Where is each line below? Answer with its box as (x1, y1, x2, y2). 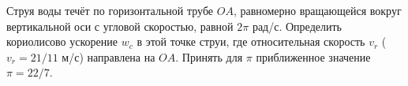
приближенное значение (256, 48, 371, 65)
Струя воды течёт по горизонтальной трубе (6, 2, 214, 18)
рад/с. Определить (252, 17, 342, 34)
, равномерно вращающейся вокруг (233, 2, 402, 18)
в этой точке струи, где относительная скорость (137, 33, 365, 50)
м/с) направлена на (62, 48, 155, 65)
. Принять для (175, 48, 243, 65)
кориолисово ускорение (6, 33, 118, 50)
